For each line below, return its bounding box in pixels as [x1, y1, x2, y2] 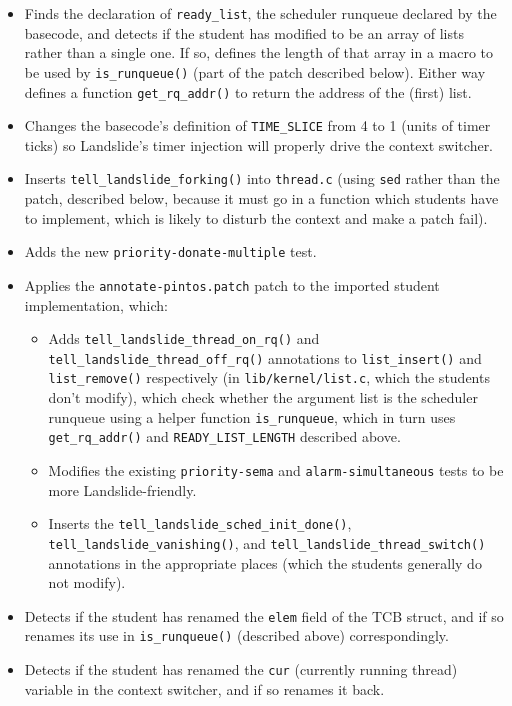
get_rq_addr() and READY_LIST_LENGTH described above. [48, 426, 401, 447]
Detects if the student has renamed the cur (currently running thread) [24, 659, 458, 680]
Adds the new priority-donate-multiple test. [24, 241, 317, 262]
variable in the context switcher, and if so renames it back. [24, 678, 385, 699]
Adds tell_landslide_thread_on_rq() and [48, 328, 320, 349]
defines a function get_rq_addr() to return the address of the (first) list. [24, 81, 472, 102]
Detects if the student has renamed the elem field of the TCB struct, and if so [24, 605, 504, 626]
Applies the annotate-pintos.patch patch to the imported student [24, 274, 440, 295]
